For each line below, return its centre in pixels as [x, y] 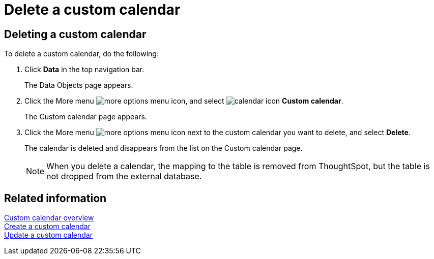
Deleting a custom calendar [75, 34]
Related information [55, 198]
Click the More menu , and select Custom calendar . [184, 101]
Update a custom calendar [48, 235]
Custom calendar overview [49, 218]
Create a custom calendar [47, 226]
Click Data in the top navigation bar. [84, 70]
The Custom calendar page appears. [86, 117]
